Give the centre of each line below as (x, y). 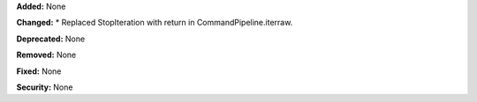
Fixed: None (39, 71)
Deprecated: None (51, 39)
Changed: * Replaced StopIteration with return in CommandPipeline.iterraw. (155, 23)
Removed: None (46, 55)
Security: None (45, 87)
